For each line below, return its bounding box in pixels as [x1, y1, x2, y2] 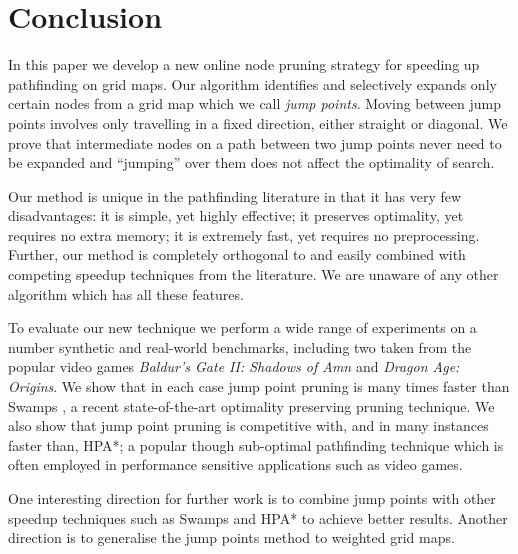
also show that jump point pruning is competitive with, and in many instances [8, 415, 489, 436]
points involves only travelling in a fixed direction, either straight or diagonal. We [8, 112, 508, 133]
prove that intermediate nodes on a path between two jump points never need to [8, 132, 502, 153]
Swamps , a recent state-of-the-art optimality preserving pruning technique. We [8, 395, 495, 416]
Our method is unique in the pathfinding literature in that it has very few [8, 185, 462, 206]
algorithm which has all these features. [8, 283, 244, 304]
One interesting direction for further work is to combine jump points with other [8, 488, 496, 508]
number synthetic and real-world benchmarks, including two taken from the [8, 336, 472, 357]
